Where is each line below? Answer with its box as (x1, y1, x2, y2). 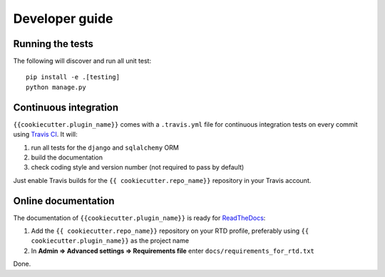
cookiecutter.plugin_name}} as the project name (31, 236, 189, 245)
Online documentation (13, 194, 115, 207)
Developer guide (13, 11, 113, 26)
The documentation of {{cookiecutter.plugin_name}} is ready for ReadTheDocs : (13, 214, 266, 222)
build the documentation (31, 153, 103, 162)
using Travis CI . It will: (13, 130, 78, 139)
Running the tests (13, 38, 94, 50)
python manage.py (26, 83, 86, 91)
